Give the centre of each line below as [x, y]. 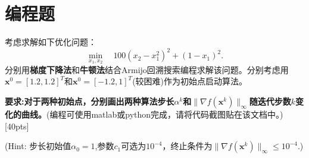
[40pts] [17, 126]
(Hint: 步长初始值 [38, 146]
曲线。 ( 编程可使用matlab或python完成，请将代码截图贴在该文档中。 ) [152, 114]
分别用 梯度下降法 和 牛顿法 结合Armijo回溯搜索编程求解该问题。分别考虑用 [147, 69]
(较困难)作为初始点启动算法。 [190, 81]
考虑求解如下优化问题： [51, 42]
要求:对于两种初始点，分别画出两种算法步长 [90, 101]
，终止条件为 [187, 146]
